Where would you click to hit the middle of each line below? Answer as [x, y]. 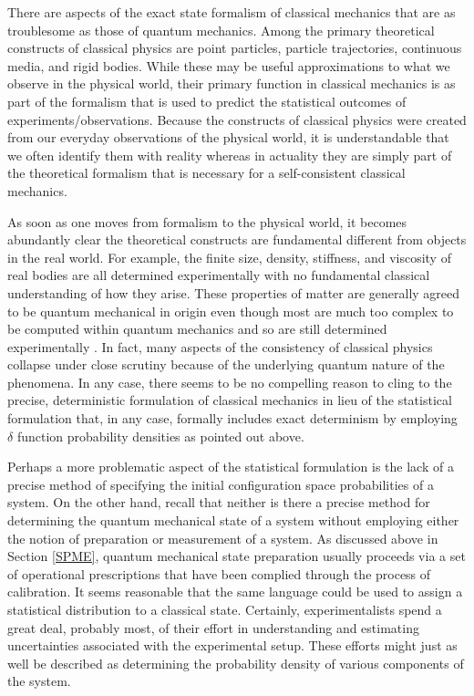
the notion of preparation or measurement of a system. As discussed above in [223, 538]
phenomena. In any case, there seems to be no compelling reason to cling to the [230, 382]
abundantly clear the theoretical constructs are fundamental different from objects [237, 239]
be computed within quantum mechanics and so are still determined [197, 329]
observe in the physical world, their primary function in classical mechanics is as [232, 83]
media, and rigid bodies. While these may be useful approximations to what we [229, 65]
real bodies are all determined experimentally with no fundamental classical [219, 275]
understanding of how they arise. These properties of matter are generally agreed [234, 292]
